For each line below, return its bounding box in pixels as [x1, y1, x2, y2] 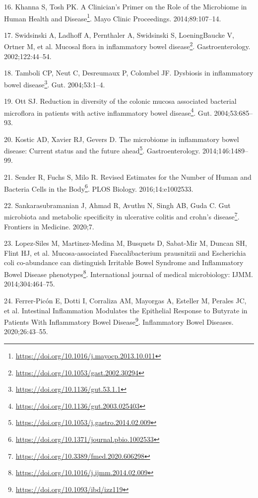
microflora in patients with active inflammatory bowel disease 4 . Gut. [4, 106, 212, 118]
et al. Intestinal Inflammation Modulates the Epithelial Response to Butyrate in [4, 305, 248, 315]
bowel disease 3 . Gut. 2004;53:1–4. [4, 77, 105, 89]
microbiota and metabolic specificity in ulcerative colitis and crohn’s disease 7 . [4, 210, 240, 222]
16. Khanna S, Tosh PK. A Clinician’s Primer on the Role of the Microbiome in [4, 1, 247, 11]
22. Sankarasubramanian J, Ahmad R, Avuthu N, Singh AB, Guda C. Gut [4, 200, 231, 210]
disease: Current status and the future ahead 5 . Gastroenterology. [4, 144, 200, 155]
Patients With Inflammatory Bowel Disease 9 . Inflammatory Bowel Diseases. [4, 315, 234, 327]
